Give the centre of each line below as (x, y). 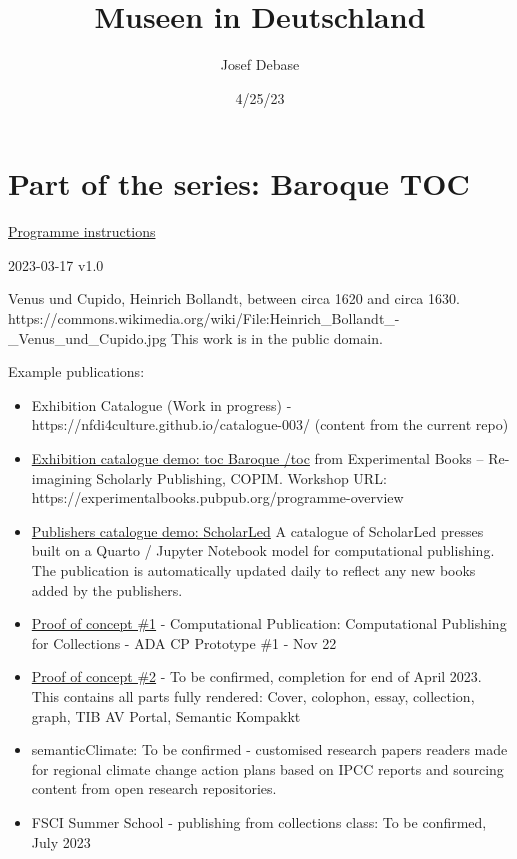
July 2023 (61, 841)
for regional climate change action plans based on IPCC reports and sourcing (267, 768)
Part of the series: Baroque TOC (239, 183)
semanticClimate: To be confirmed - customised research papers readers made (269, 749)
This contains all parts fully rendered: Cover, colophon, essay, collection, (253, 695)
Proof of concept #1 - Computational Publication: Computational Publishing (269, 623)
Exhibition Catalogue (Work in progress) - (161, 404)
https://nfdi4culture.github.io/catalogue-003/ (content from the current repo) (270, 424)
